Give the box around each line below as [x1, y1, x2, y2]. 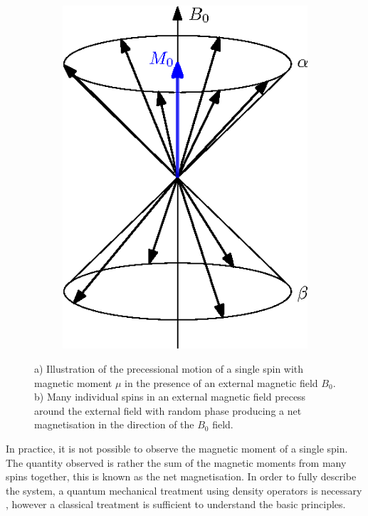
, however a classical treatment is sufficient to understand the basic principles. [6, 497, 346, 512]
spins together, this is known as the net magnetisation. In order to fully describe [6, 469, 357, 484]
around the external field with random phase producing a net [34, 403, 302, 418]
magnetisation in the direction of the [34, 417, 194, 432]
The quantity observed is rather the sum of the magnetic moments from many [6, 455, 347, 470]
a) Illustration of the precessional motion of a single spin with [34, 361, 304, 376]
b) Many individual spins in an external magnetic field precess [34, 389, 306, 404]
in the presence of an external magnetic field [125, 375, 318, 390]
